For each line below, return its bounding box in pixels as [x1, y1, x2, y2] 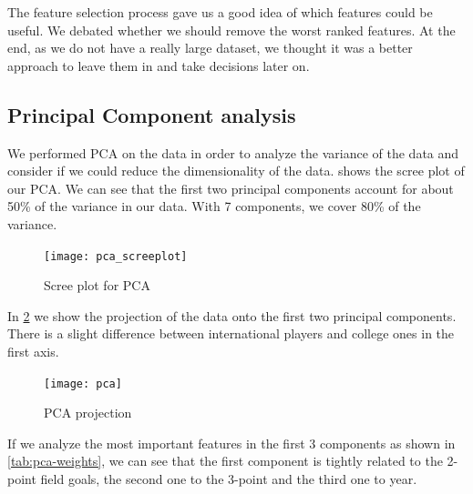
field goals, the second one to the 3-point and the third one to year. [40, 469, 417, 489]
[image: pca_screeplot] [44, 249, 188, 263]
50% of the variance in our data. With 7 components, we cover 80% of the [7, 197, 421, 216]
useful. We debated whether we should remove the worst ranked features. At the [7, 20, 456, 39]
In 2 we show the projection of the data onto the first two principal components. [7, 306, 457, 325]
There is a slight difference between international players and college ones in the [7, 324, 455, 343]
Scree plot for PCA [44, 276, 150, 295]
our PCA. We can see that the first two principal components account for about [7, 178, 454, 197]
